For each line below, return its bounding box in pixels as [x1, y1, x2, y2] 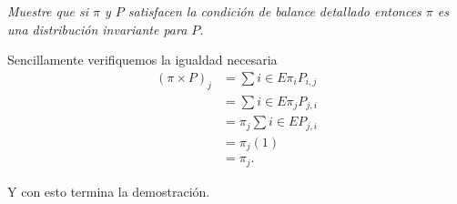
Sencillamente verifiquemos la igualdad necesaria [7, 50, 278, 69]
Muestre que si [7, 2, 88, 20]
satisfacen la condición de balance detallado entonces [127, 2, 421, 20]
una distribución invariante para [7, 19, 188, 38]
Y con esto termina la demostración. [7, 181, 210, 200]
